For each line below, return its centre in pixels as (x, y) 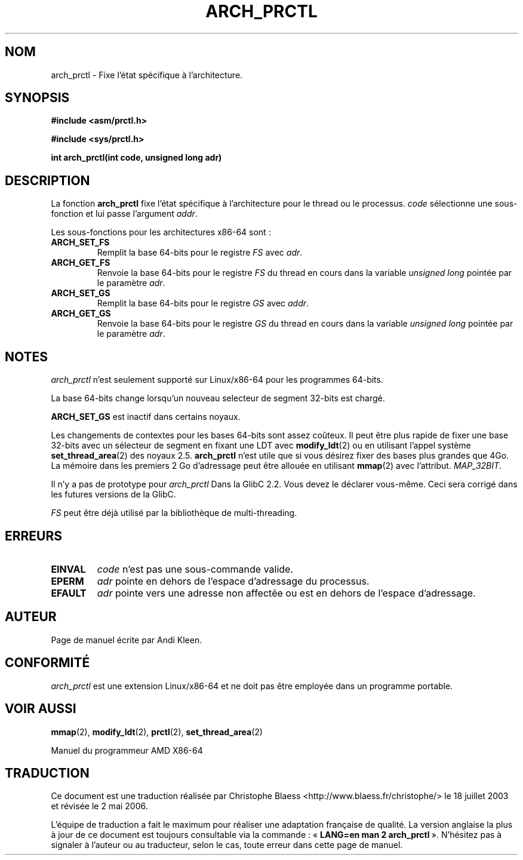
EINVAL (68, 569)
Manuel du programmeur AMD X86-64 (127, 750)
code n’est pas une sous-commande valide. (195, 569)
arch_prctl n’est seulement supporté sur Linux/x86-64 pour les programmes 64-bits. (217, 380)
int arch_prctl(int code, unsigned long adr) (136, 158)
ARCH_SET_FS (80, 242)
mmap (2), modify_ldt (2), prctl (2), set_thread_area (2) (157, 732)
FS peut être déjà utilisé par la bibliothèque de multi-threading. (174, 513)
